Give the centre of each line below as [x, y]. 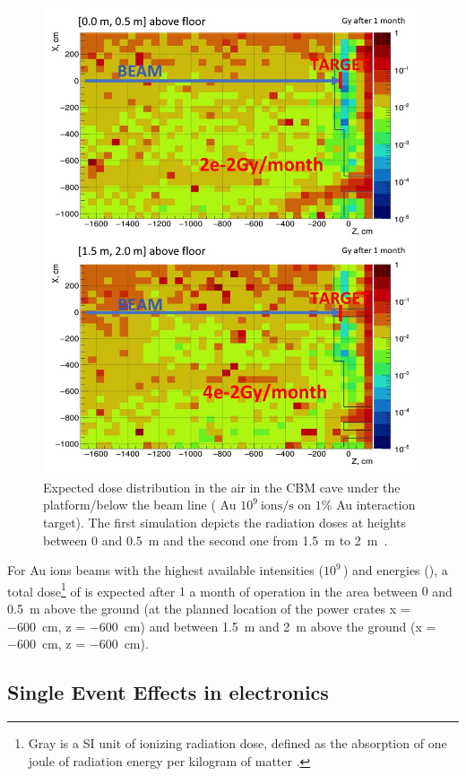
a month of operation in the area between [303, 591]
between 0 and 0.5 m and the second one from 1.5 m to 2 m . [216, 540]
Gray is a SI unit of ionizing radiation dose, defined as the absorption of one [237, 743]
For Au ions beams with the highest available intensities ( [165, 570]
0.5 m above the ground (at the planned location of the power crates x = [209, 609]
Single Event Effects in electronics [168, 692]
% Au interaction [368, 505]
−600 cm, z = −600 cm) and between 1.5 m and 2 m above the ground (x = [222, 626]
